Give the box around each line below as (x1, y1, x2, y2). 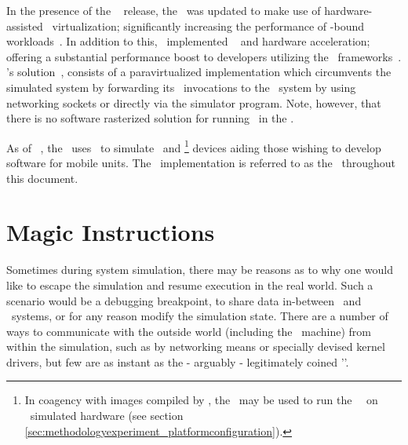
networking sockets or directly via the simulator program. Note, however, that (6, 94, 381, 111)
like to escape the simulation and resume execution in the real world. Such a (6, 276, 373, 293)
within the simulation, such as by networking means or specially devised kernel (6, 338, 385, 355)
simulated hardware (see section (30, 407, 184, 424)
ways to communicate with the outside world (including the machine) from (6, 323, 371, 339)
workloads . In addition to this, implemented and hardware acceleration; (6, 33, 370, 49)
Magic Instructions (6, 216, 215, 248)
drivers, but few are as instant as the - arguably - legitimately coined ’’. (6, 353, 349, 370)
